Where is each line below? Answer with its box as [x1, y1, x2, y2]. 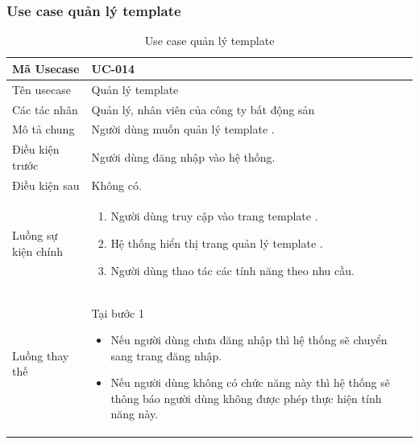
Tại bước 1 [91, 304, 144, 321]
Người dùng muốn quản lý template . [91, 121, 275, 138]
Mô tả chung [12, 121, 75, 138]
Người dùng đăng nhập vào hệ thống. [91, 148, 276, 165]
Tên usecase [12, 80, 71, 97]
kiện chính [12, 242, 64, 259]
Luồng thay [12, 347, 69, 364]
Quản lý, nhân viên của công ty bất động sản [91, 101, 315, 117]
